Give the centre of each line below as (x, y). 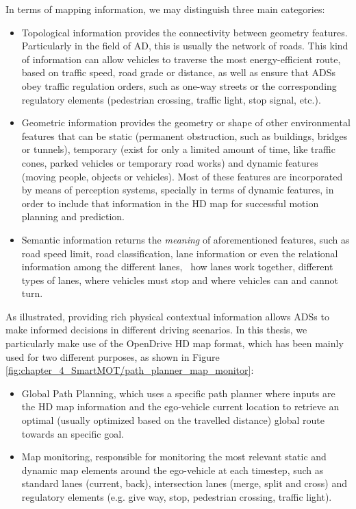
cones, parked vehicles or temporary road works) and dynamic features (170, 162)
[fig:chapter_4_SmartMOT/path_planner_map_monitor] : (130, 370)
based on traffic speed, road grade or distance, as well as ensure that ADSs (179, 72)
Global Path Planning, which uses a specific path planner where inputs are (178, 393)
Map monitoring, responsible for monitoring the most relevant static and (174, 457)
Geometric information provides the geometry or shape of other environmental (186, 122)
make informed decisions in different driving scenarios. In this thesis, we (156, 330)
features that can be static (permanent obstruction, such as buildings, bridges (185, 135)
